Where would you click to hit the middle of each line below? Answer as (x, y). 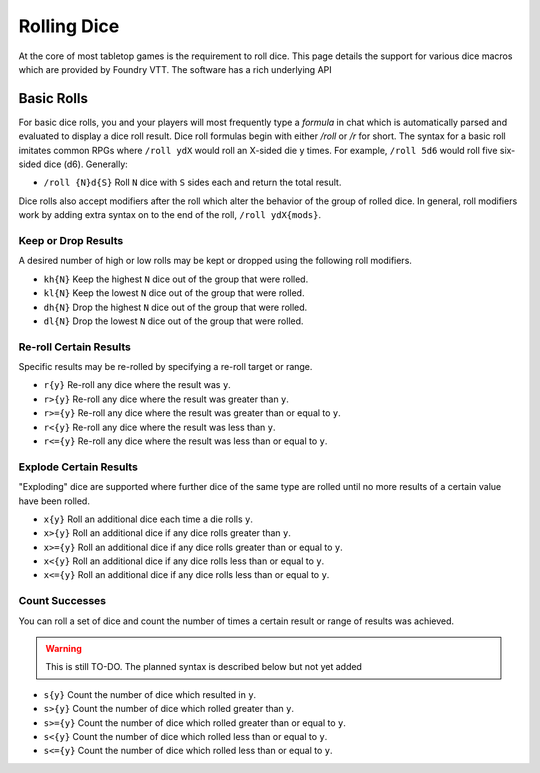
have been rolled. (54, 501)
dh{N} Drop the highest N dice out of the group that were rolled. (175, 307)
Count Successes (62, 601)
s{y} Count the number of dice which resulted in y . (150, 694)
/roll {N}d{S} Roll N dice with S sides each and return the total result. (192, 182)
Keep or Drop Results (71, 240)
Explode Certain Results (78, 467)
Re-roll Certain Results (75, 347)
